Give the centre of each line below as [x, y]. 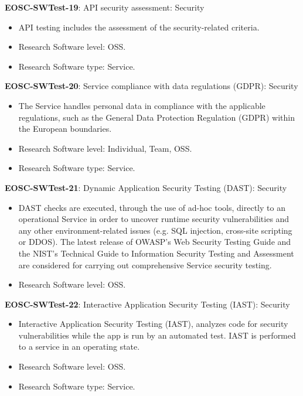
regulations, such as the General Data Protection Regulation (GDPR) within [156, 117]
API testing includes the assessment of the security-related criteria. [139, 27]
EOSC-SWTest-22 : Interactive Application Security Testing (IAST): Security [147, 304]
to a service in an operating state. [79, 346]
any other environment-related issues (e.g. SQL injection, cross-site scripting [155, 230]
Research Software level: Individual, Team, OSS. [105, 148]
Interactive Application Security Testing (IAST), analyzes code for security [153, 324]
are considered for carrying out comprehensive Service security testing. [145, 264]
